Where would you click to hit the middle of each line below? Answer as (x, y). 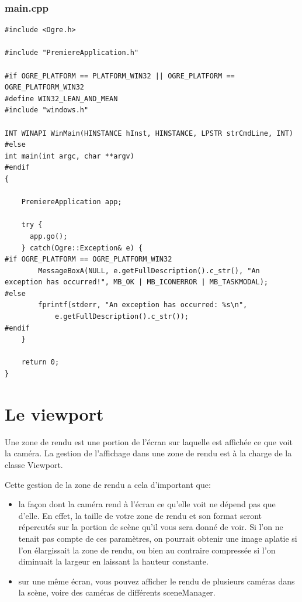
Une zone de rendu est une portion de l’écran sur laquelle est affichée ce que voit (149, 441)
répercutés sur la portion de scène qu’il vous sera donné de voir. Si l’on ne (151, 527)
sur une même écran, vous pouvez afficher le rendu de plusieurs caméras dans (157, 581)
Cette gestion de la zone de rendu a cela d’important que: (108, 484)
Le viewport (54, 413)
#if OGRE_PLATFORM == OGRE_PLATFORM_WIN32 (88, 259)
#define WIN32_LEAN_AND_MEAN (61, 99)
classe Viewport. (34, 464)
